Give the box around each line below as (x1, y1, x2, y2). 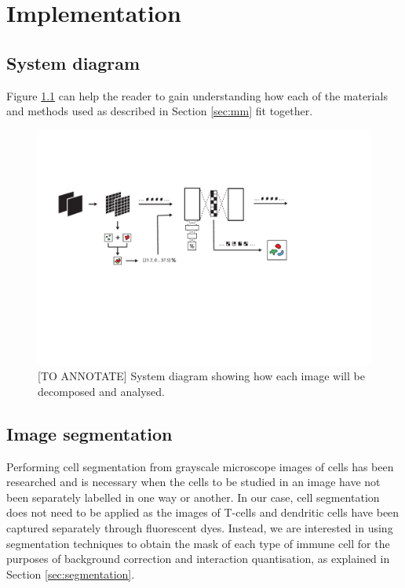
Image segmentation (6, 421, 173, 445)
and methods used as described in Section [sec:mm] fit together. (6, 103, 313, 119)
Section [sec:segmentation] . (6, 565, 135, 582)
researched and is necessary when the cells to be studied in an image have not (6, 474, 381, 490)
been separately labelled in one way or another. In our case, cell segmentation (6, 488, 380, 505)
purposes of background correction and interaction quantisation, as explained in (6, 550, 390, 567)
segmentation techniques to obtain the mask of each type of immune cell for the (6, 535, 390, 551)
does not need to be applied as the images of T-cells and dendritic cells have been (6, 504, 400, 521)
